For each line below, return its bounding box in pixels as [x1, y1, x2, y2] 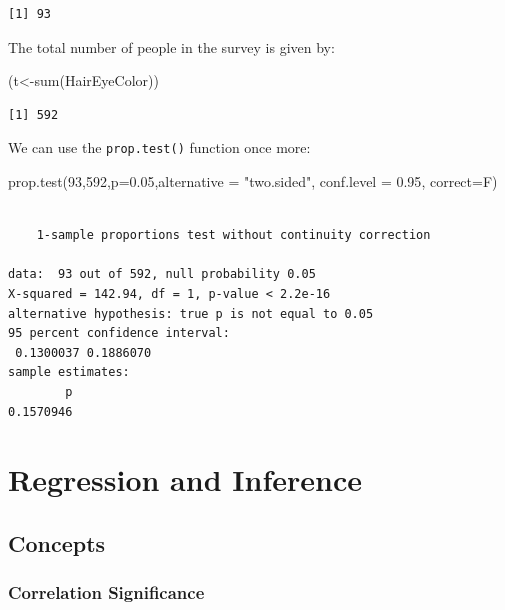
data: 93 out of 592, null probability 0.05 [8, 267, 316, 282]
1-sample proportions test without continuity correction [36, 228, 431, 243]
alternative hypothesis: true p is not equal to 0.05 [8, 306, 374, 321]
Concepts [8, 527, 106, 558]
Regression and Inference [8, 459, 362, 500]
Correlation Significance [8, 580, 205, 605]
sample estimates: [8, 365, 130, 380]
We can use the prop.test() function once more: [8, 137, 311, 158]
